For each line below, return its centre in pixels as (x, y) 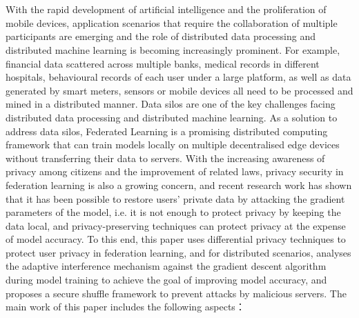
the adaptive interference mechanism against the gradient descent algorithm (166, 266)
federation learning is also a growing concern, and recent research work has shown (179, 185)
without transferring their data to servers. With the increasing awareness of (165, 158)
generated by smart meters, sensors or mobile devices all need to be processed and (179, 90)
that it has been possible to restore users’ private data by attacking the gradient (175, 198)
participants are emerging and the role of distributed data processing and (161, 36)
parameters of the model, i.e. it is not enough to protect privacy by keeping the (173, 212)
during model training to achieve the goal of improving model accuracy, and (166, 280)
